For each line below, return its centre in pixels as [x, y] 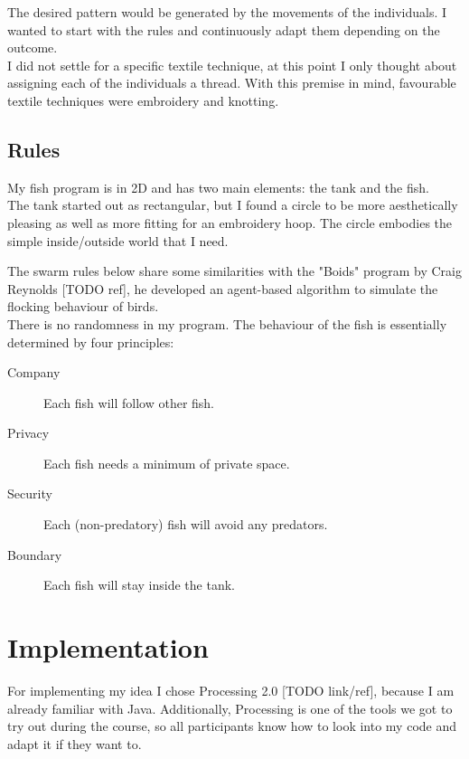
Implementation [108, 647]
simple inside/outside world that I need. [118, 240]
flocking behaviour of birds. [83, 306]
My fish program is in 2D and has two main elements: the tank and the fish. [218, 187]
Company [34, 372]
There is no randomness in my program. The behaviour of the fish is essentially [227, 323]
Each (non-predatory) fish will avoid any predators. [186, 524]
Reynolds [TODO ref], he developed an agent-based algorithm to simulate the [223, 288]
